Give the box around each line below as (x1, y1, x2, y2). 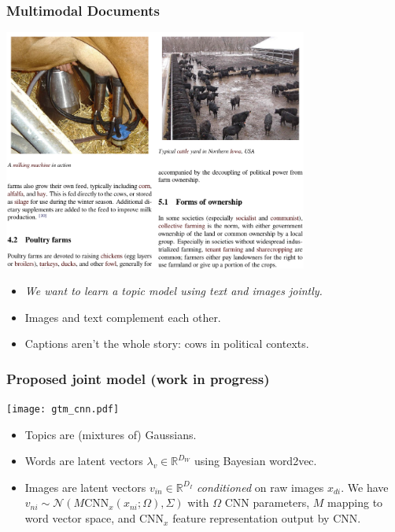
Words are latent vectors (24, 453, 143, 469)
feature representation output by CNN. (172, 510, 361, 526)
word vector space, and (24, 510, 136, 526)
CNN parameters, (224, 494, 310, 511)
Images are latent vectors (24, 478, 146, 495)
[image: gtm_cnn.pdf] (6, 404, 120, 416)
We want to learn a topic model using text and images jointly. (24, 283, 323, 299)
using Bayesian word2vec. (194, 453, 317, 469)
